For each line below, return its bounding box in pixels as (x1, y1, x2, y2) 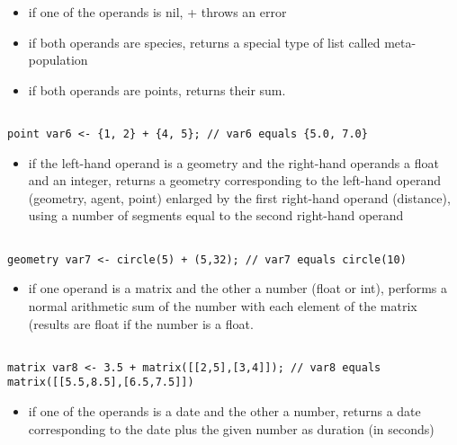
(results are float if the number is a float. (28, 314, 254, 333)
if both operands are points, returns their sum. (28, 80, 286, 99)
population (28, 50, 88, 69)
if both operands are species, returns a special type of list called (28, 32, 381, 51)
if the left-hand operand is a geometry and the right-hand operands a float (28, 153, 439, 172)
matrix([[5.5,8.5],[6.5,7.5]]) (7, 376, 194, 389)
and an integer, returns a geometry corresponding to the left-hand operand (28, 171, 441, 190)
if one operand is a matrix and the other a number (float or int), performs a (28, 279, 447, 298)
